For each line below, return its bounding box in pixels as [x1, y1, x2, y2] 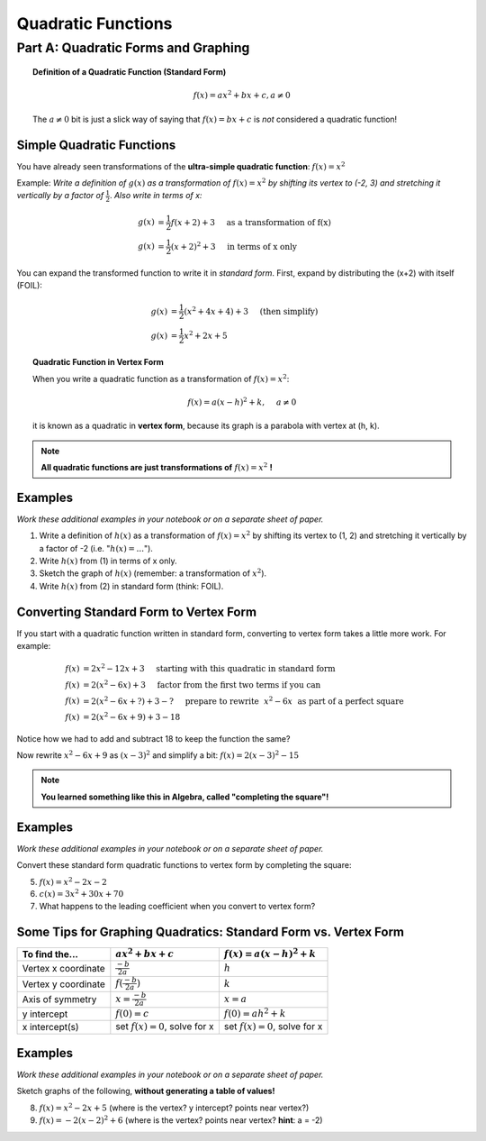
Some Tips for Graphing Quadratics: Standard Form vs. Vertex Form [16, 924, 405, 939]
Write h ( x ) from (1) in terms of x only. [39, 555, 177, 566]
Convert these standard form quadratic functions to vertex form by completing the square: [16, 860, 352, 871]
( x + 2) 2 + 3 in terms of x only [171, 240, 297, 251]
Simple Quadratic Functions [16, 137, 176, 152]
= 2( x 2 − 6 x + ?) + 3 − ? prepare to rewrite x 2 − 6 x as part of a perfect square [82, 694, 404, 707]
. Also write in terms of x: [109, 190, 202, 201]
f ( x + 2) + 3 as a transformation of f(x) [171, 217, 332, 227]
